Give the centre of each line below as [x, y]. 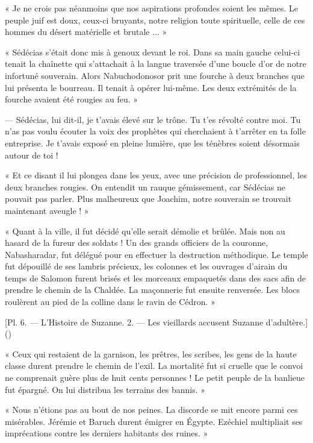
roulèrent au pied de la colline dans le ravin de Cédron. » [110, 302]
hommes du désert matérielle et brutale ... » [86, 32]
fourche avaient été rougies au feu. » [72, 99]
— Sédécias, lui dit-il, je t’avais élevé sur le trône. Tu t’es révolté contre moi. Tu [153, 119]
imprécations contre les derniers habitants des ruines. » [107, 433]
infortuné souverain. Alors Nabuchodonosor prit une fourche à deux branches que [155, 75]
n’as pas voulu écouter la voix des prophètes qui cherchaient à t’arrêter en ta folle [155, 131]
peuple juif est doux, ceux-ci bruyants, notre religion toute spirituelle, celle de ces [155, 20]
